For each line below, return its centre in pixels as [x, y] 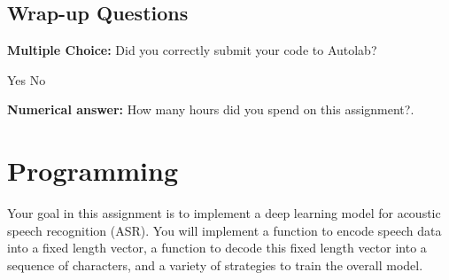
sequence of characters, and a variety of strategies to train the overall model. [215, 264]
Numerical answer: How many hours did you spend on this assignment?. [211, 109]
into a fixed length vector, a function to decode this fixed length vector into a [217, 248]
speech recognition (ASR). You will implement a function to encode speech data [224, 230]
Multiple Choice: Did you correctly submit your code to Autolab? [192, 50]
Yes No [27, 79]
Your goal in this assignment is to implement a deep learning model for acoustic [224, 213]
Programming [93, 171]
